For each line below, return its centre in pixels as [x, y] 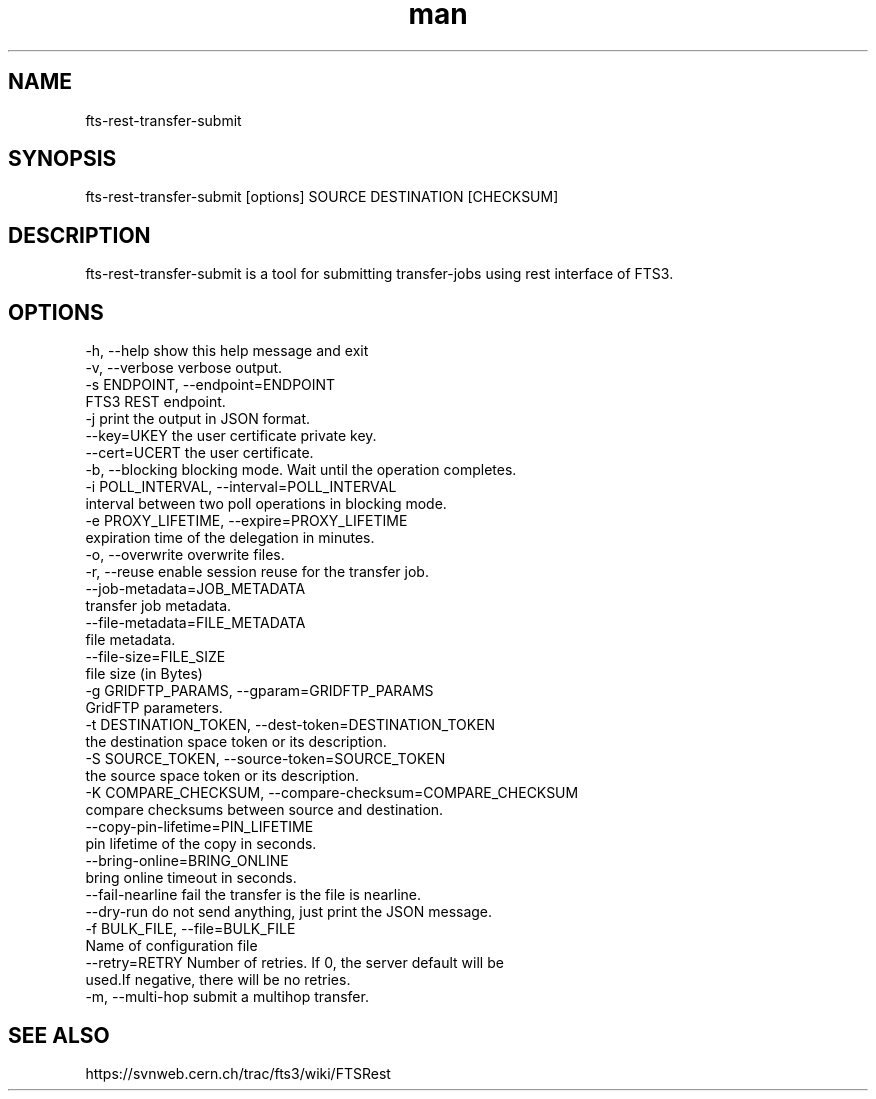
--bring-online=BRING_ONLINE [187, 861]
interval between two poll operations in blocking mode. [266, 504]
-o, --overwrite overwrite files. [185, 555]
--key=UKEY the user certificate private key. [231, 436]
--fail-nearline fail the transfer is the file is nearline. [253, 895]
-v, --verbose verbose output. [184, 368]
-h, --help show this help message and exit [227, 351]
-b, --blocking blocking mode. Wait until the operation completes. [301, 470]
